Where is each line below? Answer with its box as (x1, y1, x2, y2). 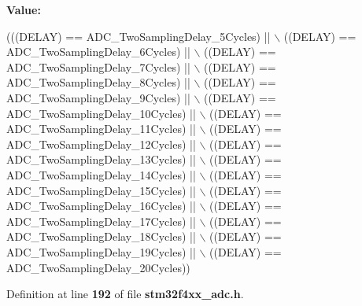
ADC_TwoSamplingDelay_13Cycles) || (6, 151, 196, 168)
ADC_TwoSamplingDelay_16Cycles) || (6, 197, 196, 214)
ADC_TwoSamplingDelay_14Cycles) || (6, 166, 196, 182)
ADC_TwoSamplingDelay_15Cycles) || (6, 182, 196, 198)
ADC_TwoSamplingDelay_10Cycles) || (6, 105, 196, 121)
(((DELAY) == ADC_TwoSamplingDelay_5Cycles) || (6, 28, 271, 44)
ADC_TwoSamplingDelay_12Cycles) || (6, 135, 196, 152)
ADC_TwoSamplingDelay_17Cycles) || (6, 212, 196, 229)
